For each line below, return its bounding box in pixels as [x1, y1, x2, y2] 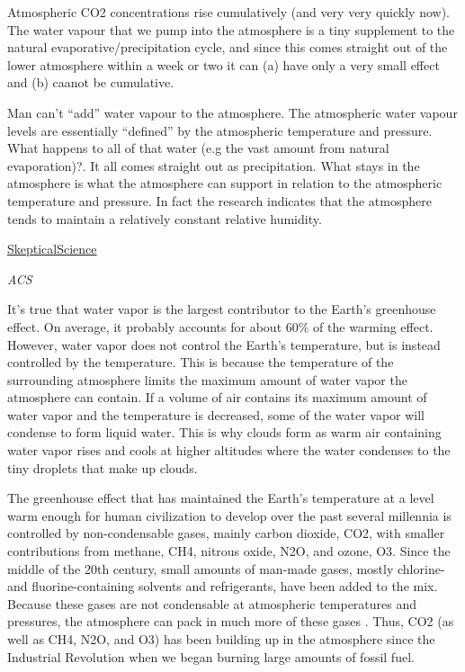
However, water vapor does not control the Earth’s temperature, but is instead [7, 335, 441, 354]
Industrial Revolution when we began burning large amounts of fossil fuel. [7, 647, 415, 666]
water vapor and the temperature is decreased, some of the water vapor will [7, 405, 425, 424]
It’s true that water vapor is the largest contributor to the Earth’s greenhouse [7, 300, 436, 318]
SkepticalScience [7, 239, 97, 258]
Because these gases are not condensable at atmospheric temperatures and [7, 594, 417, 613]
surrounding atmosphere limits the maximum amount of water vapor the [7, 370, 407, 389]
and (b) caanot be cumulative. [7, 73, 174, 92]
